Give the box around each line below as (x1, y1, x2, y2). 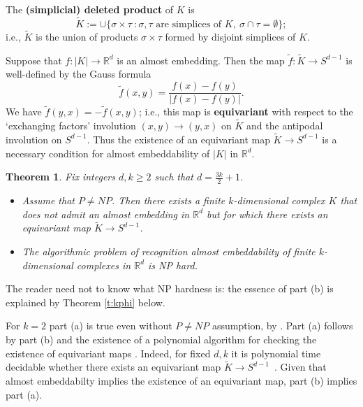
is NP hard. (148, 257, 198, 272)
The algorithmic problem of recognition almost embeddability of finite (22, 243, 316, 258)
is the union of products (36, 29, 138, 44)
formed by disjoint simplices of (165, 29, 296, 44)
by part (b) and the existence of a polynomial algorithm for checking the (6, 331, 317, 346)
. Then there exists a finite (111, 192, 225, 207)
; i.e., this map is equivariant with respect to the (138, 104, 353, 119)
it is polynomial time (231, 345, 321, 360)
